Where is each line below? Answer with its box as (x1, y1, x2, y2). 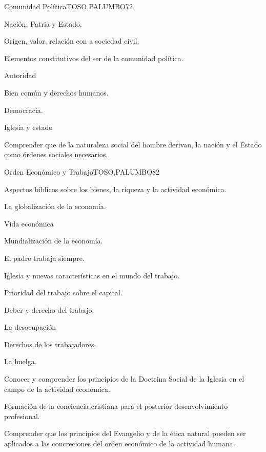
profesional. (4, 410, 40, 421)
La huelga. (4, 356, 37, 367)
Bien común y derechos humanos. (4, 87, 109, 98)
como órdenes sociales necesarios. (4, 149, 108, 160)
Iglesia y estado (4, 122, 53, 133)
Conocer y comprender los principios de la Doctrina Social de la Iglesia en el (4, 373, 244, 384)
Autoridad (4, 70, 36, 81)
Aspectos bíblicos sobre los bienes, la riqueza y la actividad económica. (4, 183, 227, 194)
